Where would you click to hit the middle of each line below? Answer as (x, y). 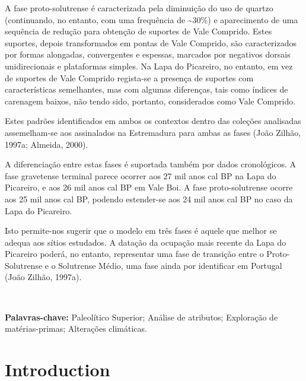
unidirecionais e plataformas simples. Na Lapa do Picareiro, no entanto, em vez (149, 66)
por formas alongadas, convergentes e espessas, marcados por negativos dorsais (148, 54)
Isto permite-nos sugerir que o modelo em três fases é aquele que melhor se (141, 231)
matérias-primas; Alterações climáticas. (76, 328)
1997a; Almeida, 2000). (47, 144)
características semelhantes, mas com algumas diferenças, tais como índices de (146, 89)
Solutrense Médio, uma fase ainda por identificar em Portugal (170, 265)
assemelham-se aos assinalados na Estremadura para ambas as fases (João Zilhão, (153, 132)
